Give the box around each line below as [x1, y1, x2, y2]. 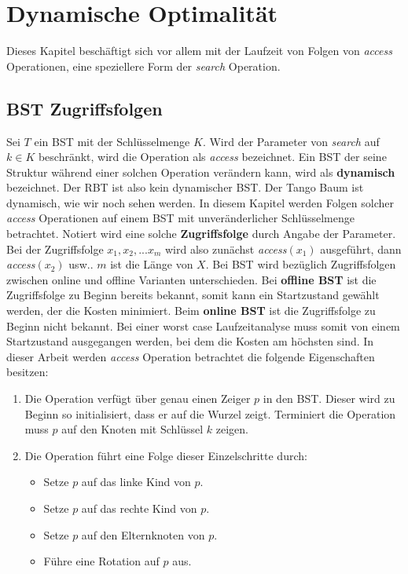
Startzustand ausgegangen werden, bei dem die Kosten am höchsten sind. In [6, 333, 374, 349]
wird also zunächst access [164, 240, 287, 257]
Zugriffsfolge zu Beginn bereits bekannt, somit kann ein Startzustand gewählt [6, 287, 380, 303]
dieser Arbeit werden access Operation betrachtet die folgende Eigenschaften [6, 348, 375, 364]
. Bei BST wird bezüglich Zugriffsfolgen [205, 256, 396, 272]
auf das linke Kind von [81, 473, 191, 490]
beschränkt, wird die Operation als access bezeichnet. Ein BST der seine [38, 148, 387, 165]
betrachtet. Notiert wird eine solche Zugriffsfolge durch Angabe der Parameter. [6, 225, 396, 242]
